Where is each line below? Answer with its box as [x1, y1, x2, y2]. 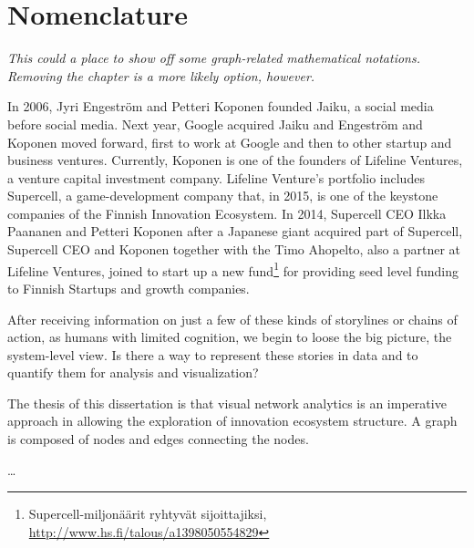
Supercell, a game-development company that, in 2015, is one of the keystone [7, 186, 438, 205]
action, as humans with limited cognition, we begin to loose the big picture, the [7, 327, 452, 346]
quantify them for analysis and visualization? [7, 363, 259, 382]
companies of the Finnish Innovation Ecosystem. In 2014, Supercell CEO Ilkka [7, 203, 447, 222]
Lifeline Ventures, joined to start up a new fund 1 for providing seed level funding [7, 258, 459, 280]
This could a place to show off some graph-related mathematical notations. [7, 48, 420, 67]
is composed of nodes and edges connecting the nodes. [7, 429, 309, 449]
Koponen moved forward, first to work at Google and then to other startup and [7, 132, 452, 151]
